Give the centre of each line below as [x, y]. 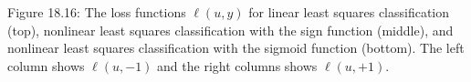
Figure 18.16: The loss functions [97, 12]
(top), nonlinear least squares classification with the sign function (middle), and [230, 30]
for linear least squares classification [349, 12]
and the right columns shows [237, 65]
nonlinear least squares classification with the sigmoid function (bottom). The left [236, 48]
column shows [46, 65]
